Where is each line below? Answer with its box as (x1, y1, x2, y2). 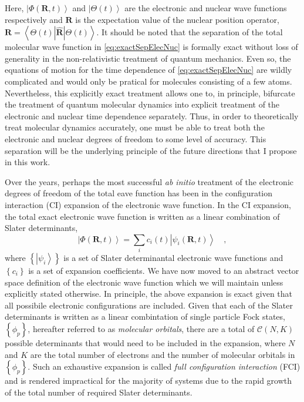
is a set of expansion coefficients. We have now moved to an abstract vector (28, 264, 299, 277)
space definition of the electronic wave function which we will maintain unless (5, 276, 283, 288)
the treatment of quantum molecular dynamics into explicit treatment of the (5, 98, 280, 110)
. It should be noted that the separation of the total (96, 26, 283, 38)
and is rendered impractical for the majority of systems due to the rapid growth (5, 374, 292, 387)
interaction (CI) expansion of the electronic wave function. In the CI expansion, (5, 198, 291, 210)
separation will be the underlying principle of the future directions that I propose (5, 144, 297, 156)
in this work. (5, 156, 50, 168)
